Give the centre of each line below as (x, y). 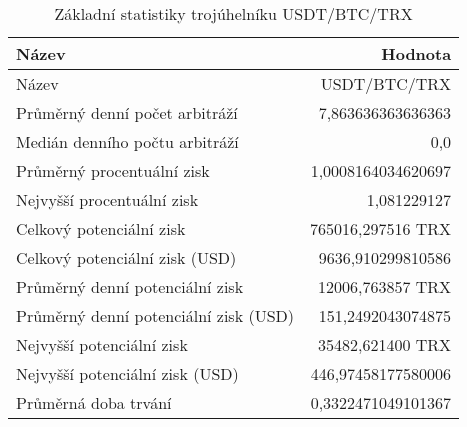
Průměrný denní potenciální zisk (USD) (155, 315)
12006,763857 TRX (385, 286)
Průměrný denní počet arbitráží (127, 112)
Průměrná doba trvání (94, 402)
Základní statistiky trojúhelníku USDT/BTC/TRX (233, 13)
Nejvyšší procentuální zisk (107, 199)
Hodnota (416, 53)
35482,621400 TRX (385, 344)
